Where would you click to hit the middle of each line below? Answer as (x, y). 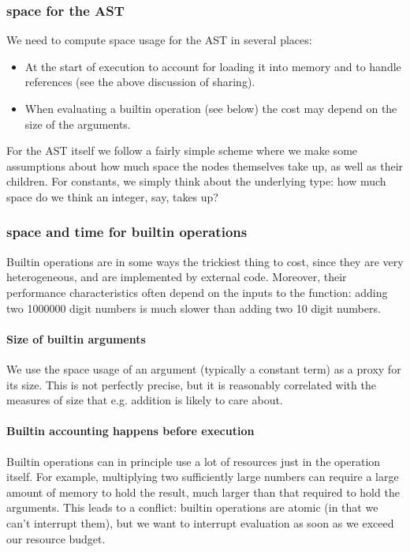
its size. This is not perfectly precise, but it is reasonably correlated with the (191, 384)
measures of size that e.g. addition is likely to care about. (145, 400)
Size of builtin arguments (76, 338)
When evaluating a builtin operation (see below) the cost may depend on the (211, 108)
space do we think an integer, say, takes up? (112, 196)
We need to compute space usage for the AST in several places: (159, 40)
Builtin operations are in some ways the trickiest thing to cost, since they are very (205, 261)
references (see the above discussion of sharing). (140, 82)
